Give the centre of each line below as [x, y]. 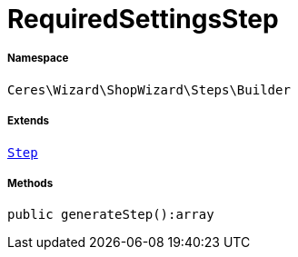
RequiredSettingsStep [143, 19]
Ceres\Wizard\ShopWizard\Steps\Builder [149, 89]
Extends [29, 121]
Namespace [38, 59]
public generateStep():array [111, 215]
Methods [30, 183]
